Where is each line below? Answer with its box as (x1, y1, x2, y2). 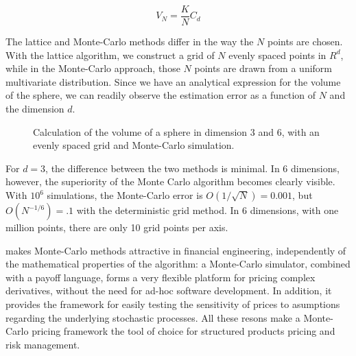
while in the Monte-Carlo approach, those (5, 61, 180, 75)
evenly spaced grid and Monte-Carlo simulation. (33, 138, 235, 152)
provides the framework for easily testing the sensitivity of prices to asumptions (5, 296, 340, 311)
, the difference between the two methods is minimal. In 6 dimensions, (45, 161, 340, 175)
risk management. (5, 337, 80, 351)
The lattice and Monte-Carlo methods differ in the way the (5, 34, 254, 49)
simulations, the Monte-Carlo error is (47, 188, 203, 202)
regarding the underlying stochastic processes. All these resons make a (5, 310, 300, 324)
